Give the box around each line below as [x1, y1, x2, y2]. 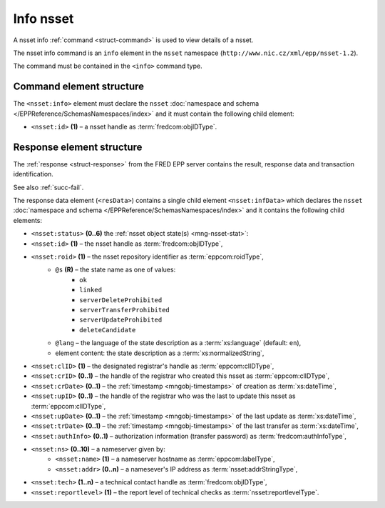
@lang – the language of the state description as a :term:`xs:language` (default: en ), [55, 339, 302, 347]
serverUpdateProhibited [79, 316, 163, 324]
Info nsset [13, 11, 74, 26]
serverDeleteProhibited [79, 296, 163, 304]
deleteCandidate [79, 326, 136, 334]
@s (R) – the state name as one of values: [55, 265, 176, 274]
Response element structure [13, 141, 143, 153]
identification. [13, 170, 53, 179]
